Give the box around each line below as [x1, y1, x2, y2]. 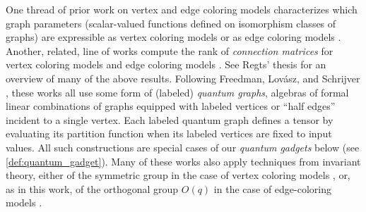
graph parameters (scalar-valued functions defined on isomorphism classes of [6, 15, 336, 30]
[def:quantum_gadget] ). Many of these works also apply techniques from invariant [6, 154, 361, 168]
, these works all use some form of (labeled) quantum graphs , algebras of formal [6, 85, 349, 99]
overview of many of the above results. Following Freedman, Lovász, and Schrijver [6, 70, 360, 85]
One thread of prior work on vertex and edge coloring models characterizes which [6, 2, 358, 16]
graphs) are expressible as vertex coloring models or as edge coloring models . [6, 30, 341, 44]
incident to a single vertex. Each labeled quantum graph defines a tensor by [6, 112, 333, 127]
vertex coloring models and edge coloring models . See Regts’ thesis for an [6, 57, 326, 72]
